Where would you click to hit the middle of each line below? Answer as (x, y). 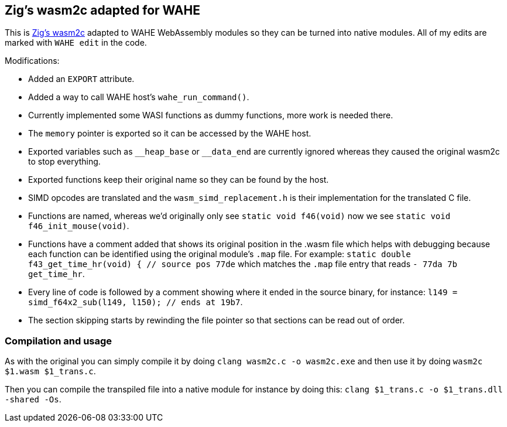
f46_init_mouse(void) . (79, 226)
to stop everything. (64, 162)
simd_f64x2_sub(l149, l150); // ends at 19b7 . (136, 302)
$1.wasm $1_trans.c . (50, 371)
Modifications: (32, 61)
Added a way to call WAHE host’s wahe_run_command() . (139, 97)
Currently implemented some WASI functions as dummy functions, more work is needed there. (211, 115)
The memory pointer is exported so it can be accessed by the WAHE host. (170, 134)
